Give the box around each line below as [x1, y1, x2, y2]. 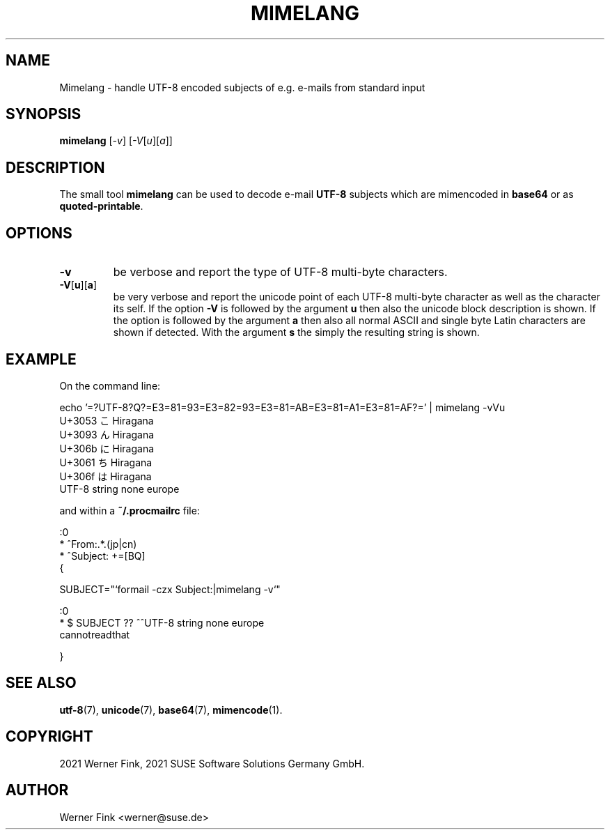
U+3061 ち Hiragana [59, 456, 152, 468]
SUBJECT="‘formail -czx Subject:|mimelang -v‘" [59, 583, 281, 595]
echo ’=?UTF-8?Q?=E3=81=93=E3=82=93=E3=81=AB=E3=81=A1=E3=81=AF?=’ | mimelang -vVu [59, 401, 506, 413]
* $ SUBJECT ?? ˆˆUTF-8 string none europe [59, 616, 265, 629]
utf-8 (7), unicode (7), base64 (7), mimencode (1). [59, 703, 283, 716]
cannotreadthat [59, 628, 130, 641]
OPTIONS [6, 224, 72, 242]
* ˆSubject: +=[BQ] [59, 549, 146, 562]
